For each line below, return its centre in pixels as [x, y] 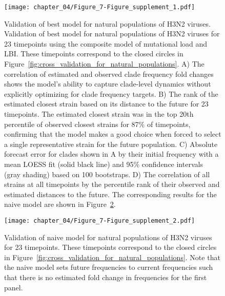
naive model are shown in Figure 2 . [60, 204]
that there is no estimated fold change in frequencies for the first [106, 277]
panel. [14, 287]
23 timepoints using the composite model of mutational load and [106, 43]
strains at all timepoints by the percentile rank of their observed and [112, 184]
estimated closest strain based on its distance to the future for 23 [106, 104]
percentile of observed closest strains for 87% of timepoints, [97, 124]
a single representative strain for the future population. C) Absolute [111, 144]
